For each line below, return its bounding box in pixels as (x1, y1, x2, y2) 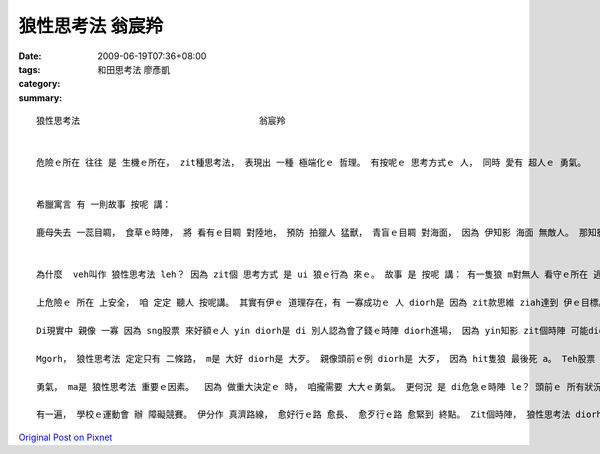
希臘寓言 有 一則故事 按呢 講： (36, 199, 172, 210)
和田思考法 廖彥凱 (97, 63, 170, 75)
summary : (18, 91, 63, 104)
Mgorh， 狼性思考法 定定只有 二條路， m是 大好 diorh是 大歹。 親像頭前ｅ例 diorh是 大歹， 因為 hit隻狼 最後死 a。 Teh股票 (36, 353, 596, 364)
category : (18, 78, 61, 90)
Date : (18, 50, 42, 62)
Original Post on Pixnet (18, 431, 113, 443)
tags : (18, 63, 41, 75)
